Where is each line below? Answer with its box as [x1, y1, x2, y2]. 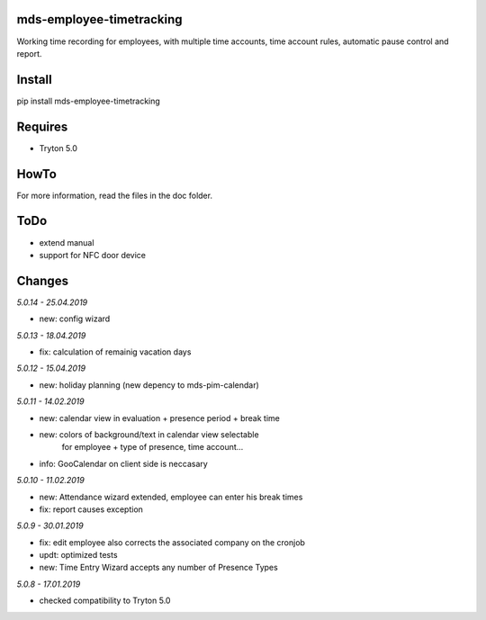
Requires [16, 119, 68, 134]
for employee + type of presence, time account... [61, 442, 244, 453]
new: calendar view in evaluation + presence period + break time [39, 412, 281, 423]
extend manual [39, 237, 94, 247]
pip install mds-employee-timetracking [16, 95, 161, 106]
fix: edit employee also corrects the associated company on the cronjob [39, 536, 306, 548]
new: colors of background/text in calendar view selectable [39, 428, 260, 440]
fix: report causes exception [39, 504, 144, 515]
